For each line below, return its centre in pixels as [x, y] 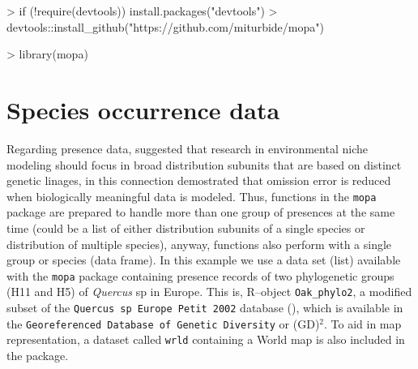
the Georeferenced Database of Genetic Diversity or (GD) [163, 323]
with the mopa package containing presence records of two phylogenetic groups [200, 275]
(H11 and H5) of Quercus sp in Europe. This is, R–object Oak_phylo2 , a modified [209, 292]
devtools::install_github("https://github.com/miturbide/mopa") [165, 26]
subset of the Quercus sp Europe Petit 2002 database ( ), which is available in [205, 308]
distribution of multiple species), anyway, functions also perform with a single [199, 244]
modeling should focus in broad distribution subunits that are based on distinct [204, 164]
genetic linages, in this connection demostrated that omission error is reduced [199, 180]
